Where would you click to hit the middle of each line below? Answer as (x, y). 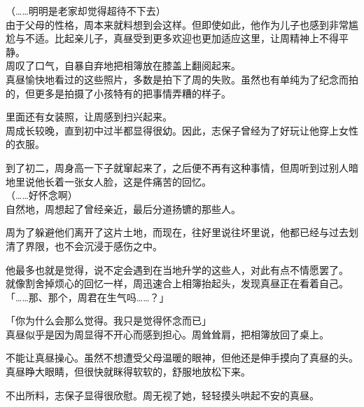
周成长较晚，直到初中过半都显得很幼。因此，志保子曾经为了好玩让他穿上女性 (182, 130)
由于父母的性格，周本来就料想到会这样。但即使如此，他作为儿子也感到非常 (177, 24)
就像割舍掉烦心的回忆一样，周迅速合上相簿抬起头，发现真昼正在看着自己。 (177, 283)
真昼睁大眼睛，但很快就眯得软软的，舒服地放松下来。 (128, 372)
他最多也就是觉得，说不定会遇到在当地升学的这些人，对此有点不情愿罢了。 (177, 269)
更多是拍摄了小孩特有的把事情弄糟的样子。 (133, 93)
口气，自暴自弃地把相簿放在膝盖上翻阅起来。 (138, 65)
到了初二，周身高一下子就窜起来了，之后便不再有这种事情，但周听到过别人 (177, 167)
